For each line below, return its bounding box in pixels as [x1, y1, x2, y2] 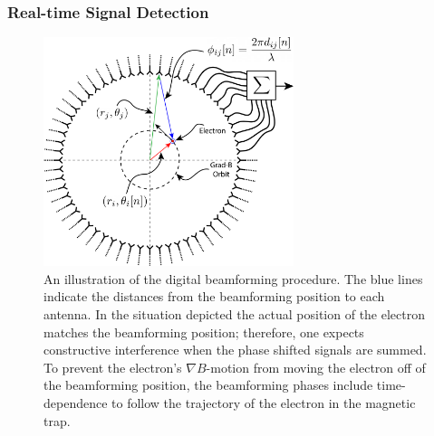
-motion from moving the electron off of [206, 357, 426, 376]
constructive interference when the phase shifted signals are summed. [43, 340, 427, 359]
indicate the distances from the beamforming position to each [43, 287, 385, 306]
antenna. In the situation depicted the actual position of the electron [43, 304, 425, 323]
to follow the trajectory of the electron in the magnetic [111, 393, 416, 412]
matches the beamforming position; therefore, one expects [43, 322, 364, 341]
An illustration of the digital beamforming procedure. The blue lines [43, 269, 423, 288]
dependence [43, 393, 108, 412]
